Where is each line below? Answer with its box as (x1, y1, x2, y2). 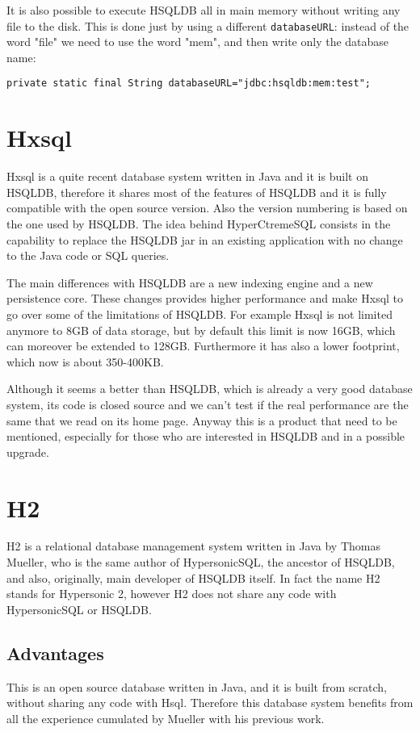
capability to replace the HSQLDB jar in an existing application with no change (6, 231, 403, 248)
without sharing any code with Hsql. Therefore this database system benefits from (6, 694, 414, 711)
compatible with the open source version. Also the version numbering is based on (6, 199, 408, 216)
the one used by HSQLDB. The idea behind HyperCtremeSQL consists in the (6, 215, 391, 232)
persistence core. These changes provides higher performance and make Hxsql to (6, 290, 404, 307)
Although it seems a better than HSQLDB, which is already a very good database (6, 380, 413, 397)
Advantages (6, 640, 104, 665)
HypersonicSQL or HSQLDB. (6, 600, 152, 617)
